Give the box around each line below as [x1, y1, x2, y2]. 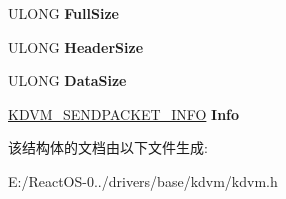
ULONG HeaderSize [8, 36, 144, 57]
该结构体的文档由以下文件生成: [8, 137, 208, 158]
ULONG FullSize [8, 3, 119, 23]
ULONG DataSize [8, 70, 127, 91]
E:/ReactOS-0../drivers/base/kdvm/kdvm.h [8, 170, 278, 191]
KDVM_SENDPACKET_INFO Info [8, 103, 240, 124]
